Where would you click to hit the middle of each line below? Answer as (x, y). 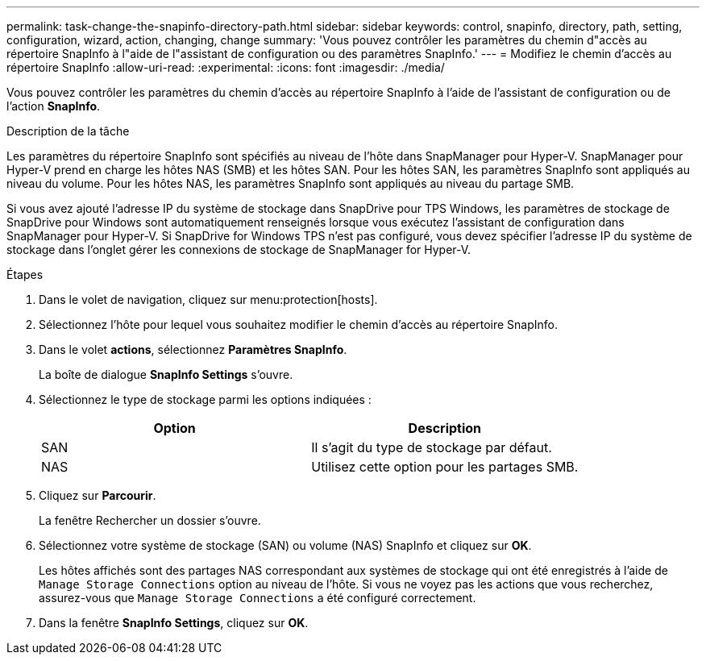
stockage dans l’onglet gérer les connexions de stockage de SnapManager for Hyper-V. (239, 249)
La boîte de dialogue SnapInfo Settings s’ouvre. (166, 374)
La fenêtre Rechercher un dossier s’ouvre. (150, 520)
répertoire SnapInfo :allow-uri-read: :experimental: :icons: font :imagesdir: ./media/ (226, 67)
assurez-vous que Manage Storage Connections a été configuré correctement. (257, 598)
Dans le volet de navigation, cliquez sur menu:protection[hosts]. (208, 299)
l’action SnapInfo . (54, 106)
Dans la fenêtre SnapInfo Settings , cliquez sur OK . (174, 623)
